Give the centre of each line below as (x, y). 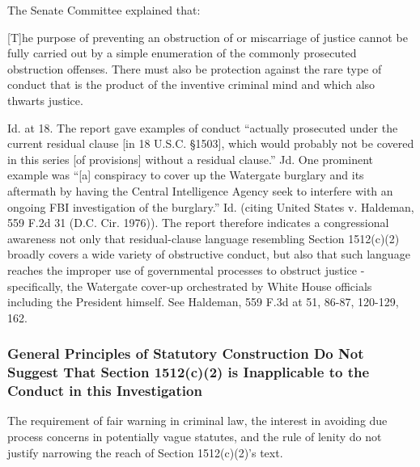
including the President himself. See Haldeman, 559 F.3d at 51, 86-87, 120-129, (203, 302)
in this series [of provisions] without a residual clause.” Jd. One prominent (191, 159)
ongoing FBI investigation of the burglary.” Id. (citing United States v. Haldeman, (211, 206)
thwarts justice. (45, 100)
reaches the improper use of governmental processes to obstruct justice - (186, 269)
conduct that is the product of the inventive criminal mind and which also (191, 84)
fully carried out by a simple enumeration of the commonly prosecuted (182, 53)
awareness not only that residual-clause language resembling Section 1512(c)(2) (204, 238)
